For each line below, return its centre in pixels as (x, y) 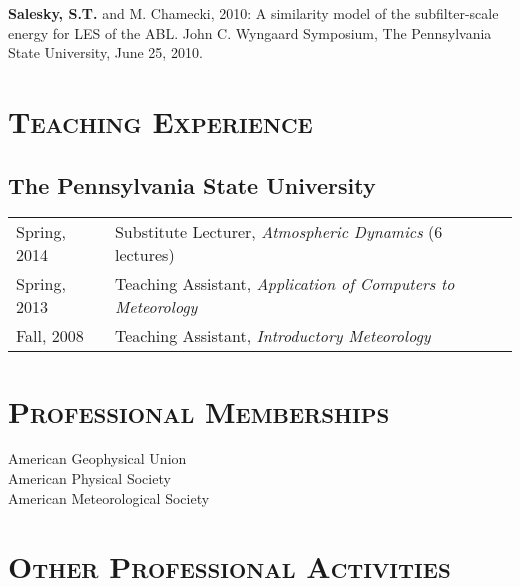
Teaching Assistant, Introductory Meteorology (272, 336)
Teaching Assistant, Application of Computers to (284, 284)
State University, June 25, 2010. (105, 52)
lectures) (144, 255)
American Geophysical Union (97, 458)
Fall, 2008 (50, 336)
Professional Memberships (199, 410)
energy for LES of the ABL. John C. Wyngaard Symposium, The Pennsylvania (250, 32)
